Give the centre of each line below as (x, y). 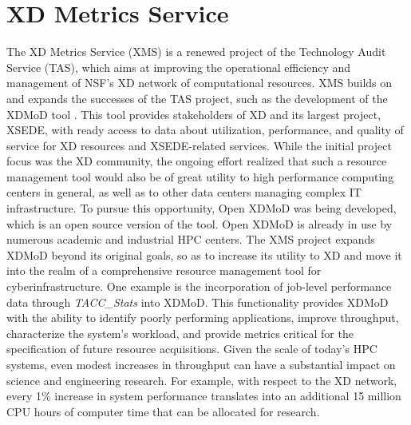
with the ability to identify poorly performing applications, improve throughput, (203, 318)
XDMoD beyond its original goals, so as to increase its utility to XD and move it (204, 254)
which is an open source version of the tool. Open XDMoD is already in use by (200, 223)
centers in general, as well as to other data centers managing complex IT (184, 192)
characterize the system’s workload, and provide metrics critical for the (180, 333)
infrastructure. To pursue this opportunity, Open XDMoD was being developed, (202, 208)
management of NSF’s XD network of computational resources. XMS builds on (200, 83)
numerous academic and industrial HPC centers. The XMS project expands (191, 239)
